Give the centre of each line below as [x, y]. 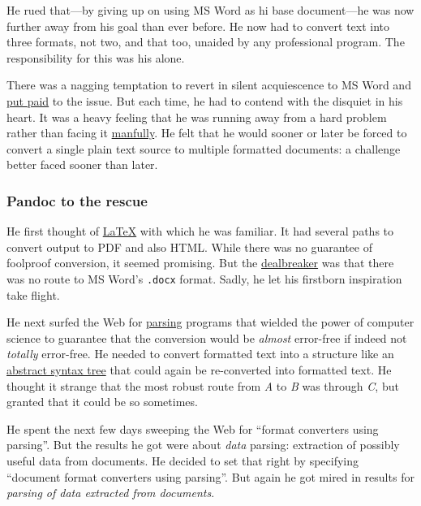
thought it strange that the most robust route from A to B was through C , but [203, 385]
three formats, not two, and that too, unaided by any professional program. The [206, 42]
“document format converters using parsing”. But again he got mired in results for [210, 476]
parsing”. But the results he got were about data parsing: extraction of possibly [203, 445]
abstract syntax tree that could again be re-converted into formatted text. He [199, 369]
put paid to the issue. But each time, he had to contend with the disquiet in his [205, 100]
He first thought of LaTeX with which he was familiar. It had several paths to [200, 231]
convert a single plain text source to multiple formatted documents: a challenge [204, 148]
